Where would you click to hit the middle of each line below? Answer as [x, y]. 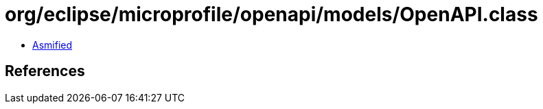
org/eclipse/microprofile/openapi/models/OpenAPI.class [271, 14]
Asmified [53, 45]
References [45, 71]
